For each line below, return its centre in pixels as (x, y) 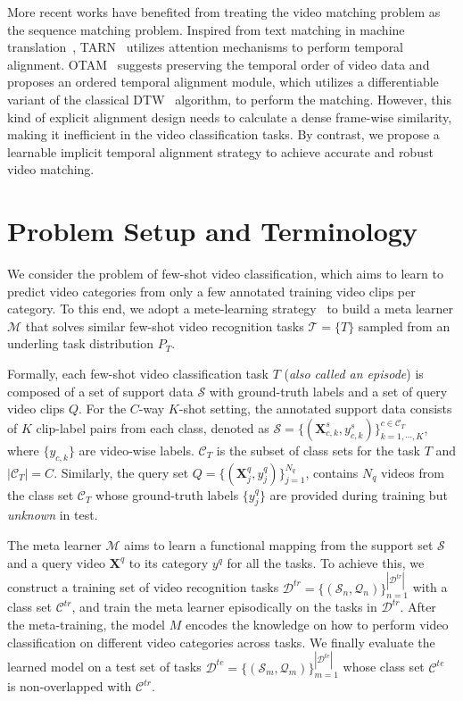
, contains (332, 472)
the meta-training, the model (86, 625)
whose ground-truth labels (167, 494)
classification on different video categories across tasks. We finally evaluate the (221, 642)
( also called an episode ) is (354, 374)
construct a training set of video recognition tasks (143, 587)
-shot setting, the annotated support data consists (315, 409)
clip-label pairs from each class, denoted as (153, 427)
